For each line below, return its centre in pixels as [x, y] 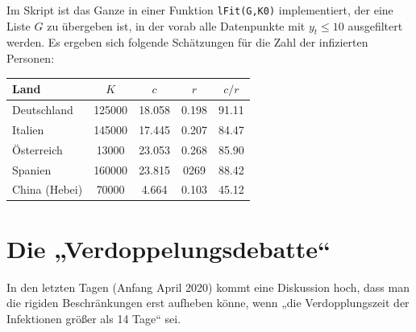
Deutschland [43, 109]
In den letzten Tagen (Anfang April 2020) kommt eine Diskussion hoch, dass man [208, 287]
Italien [28, 129]
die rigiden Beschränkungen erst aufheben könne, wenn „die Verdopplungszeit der [208, 303]
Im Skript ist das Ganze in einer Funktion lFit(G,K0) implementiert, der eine [200, 10]
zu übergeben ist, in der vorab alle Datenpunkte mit [176, 25]
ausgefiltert [375, 25]
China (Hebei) [48, 189]
